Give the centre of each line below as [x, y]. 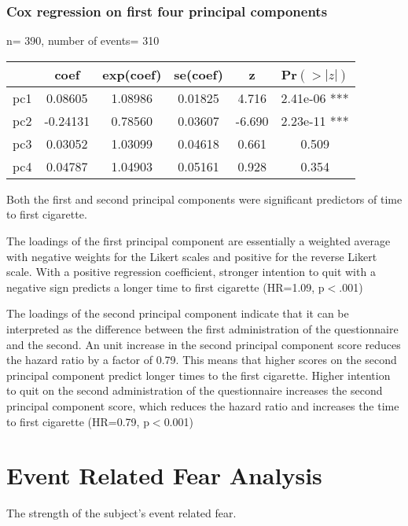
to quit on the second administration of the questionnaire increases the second [195, 390]
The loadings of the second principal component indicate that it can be [178, 313]
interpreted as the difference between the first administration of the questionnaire [202, 328]
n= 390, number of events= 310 [83, 40]
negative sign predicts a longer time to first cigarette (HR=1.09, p [165, 287]
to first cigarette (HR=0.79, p [78, 421]
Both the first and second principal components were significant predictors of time [204, 199]
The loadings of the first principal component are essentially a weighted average [198, 241]
